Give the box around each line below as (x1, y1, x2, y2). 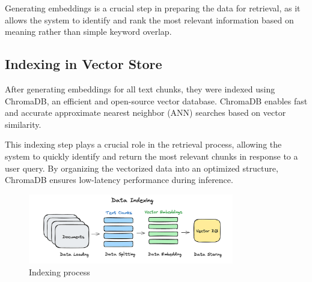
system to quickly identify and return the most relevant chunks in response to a (5, 149, 298, 162)
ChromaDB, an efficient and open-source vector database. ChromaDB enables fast (5, 94, 308, 107)
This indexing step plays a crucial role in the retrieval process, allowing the (5, 138, 282, 151)
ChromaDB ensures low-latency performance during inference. (5, 173, 233, 186)
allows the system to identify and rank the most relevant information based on (5, 13, 294, 26)
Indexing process (29, 265, 90, 278)
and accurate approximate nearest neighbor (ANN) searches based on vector (5, 106, 286, 119)
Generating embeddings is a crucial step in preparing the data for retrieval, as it (5, 2, 301, 14)
